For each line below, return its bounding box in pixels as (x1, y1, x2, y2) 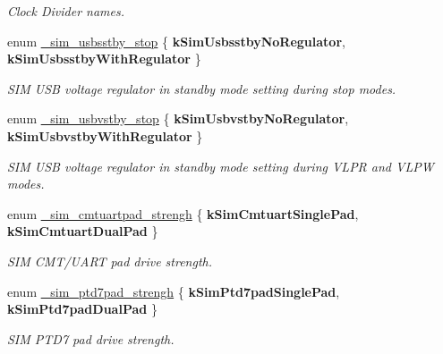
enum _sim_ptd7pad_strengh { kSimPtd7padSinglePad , (7, 282, 340, 300)
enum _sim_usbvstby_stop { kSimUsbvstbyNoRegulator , (7, 109, 349, 128)
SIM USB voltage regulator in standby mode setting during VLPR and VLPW (7, 156, 434, 175)
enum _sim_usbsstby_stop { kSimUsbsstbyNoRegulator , (7, 31, 345, 50)
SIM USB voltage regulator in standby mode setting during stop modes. (7, 79, 396, 97)
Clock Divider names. (7, 2, 124, 20)
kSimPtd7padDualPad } (7, 299, 158, 318)
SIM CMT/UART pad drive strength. (7, 251, 212, 270)
